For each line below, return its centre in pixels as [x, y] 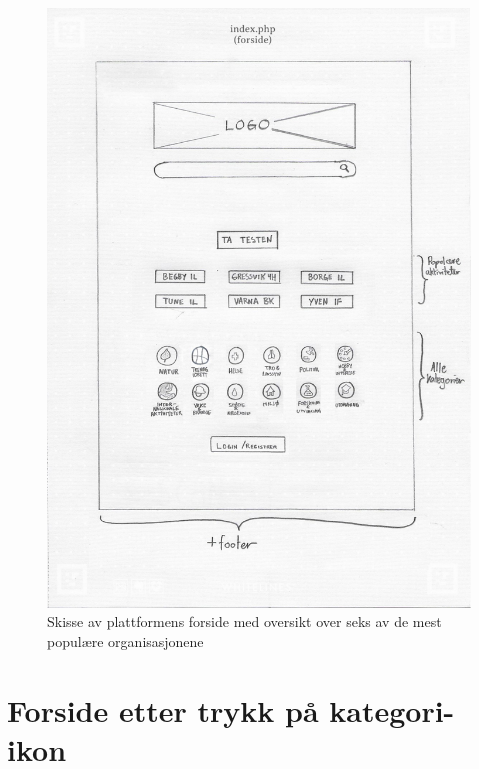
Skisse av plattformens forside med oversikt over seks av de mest [244, 621]
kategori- [392, 709]
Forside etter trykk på [163, 709]
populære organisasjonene [125, 640]
